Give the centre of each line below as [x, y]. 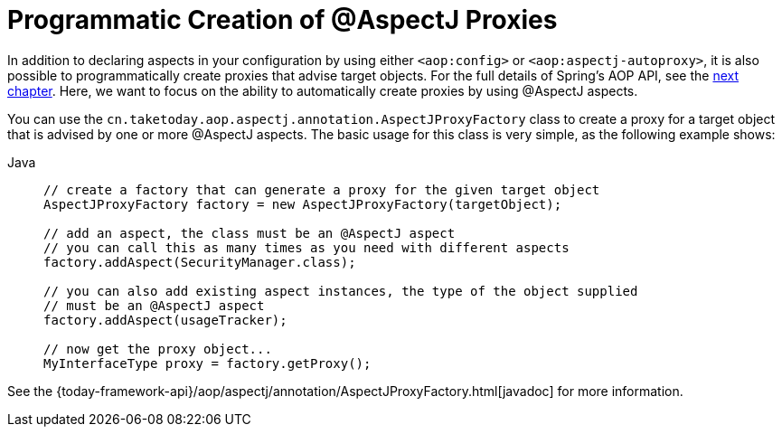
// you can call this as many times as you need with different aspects [306, 247]
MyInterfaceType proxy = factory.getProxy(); [207, 363]
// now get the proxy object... [158, 349]
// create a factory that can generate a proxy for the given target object [322, 189]
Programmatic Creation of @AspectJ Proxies [283, 20]
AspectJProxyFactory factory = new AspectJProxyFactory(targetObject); [303, 204]
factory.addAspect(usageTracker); [165, 320]
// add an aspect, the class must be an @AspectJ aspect [250, 233]
